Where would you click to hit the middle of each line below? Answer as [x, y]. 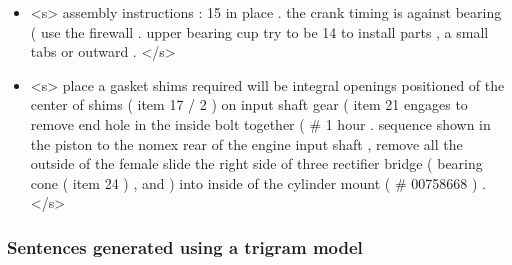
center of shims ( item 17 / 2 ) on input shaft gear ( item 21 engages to [249, 104]
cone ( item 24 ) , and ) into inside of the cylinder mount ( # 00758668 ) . [258, 182]
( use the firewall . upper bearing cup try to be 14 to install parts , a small [259, 31]
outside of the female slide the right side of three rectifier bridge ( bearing [256, 163]
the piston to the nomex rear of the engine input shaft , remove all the [246, 143]
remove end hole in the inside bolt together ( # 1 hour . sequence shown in [260, 123]
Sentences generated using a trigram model [185, 246]
